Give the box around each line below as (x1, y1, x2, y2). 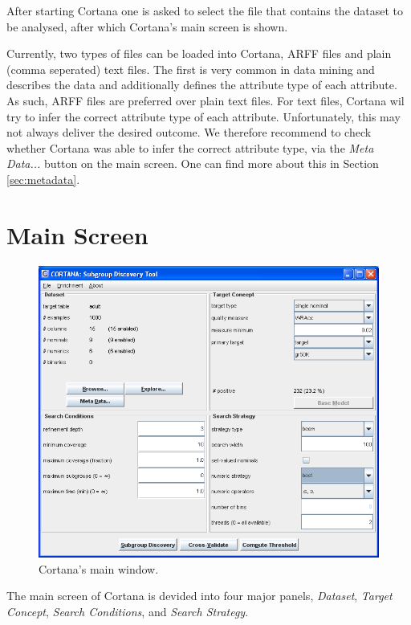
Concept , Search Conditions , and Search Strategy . (6, 603, 249, 619)
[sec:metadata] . (6, 170, 80, 187)
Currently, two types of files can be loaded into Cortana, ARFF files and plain (6, 45, 392, 62)
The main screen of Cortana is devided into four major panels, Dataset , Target (6, 587, 393, 604)
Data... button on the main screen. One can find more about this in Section (6, 155, 379, 172)
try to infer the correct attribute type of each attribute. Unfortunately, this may (6, 108, 401, 125)
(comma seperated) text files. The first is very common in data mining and (6, 60, 375, 77)
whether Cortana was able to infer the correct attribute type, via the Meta (6, 139, 374, 156)
